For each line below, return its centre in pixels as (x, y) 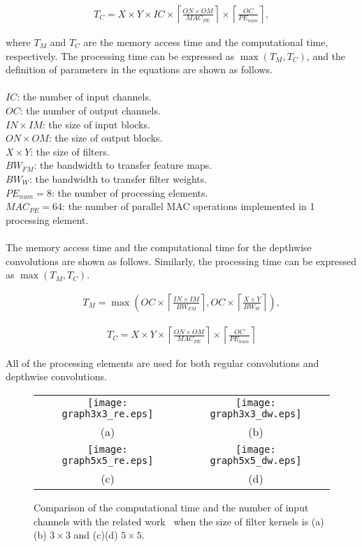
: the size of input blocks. (96, 124)
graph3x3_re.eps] (108, 413)
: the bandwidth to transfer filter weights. (118, 178)
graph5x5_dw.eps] (256, 460)
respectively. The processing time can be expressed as (120, 55)
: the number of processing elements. (130, 192)
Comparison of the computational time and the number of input (171, 507)
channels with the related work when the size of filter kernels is (171, 521)
